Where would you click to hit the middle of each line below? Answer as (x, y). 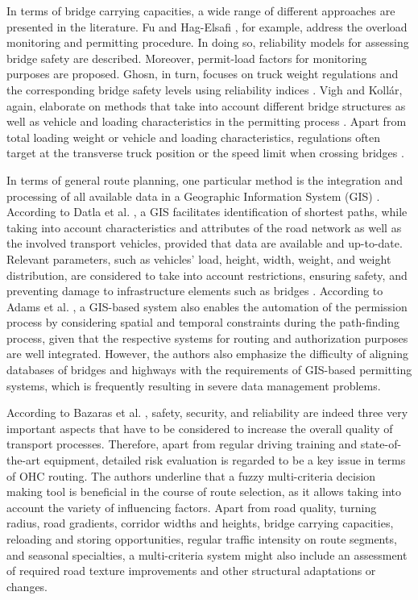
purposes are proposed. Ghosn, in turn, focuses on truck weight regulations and (203, 74)
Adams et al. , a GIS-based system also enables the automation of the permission (207, 306)
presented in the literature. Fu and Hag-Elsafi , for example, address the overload (207, 26)
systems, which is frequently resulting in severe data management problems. (194, 385)
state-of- (381, 444)
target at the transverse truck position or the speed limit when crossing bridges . (205, 153)
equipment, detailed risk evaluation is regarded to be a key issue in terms (225, 460)
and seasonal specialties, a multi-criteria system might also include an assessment (207, 554)
